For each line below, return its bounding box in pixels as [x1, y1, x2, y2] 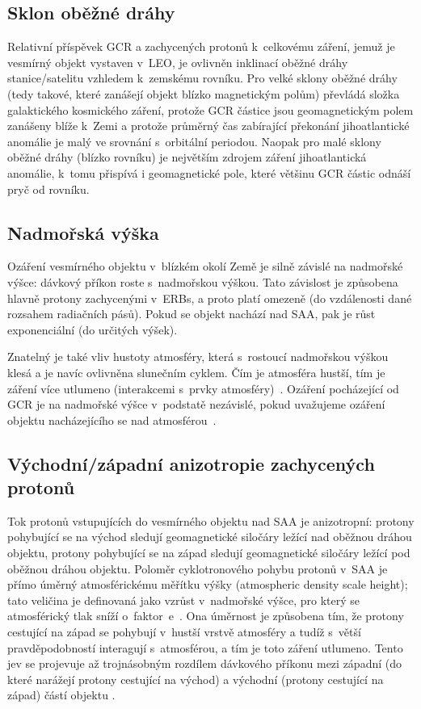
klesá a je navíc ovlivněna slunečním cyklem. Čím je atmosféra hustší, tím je [7, 363, 385, 380]
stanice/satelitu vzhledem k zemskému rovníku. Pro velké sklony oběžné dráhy [7, 69, 398, 86]
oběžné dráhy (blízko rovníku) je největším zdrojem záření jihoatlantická [7, 149, 367, 166]
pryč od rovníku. [7, 180, 90, 197]
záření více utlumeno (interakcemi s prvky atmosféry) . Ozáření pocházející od [7, 380, 399, 396]
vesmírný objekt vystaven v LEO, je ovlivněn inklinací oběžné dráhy [7, 53, 348, 70]
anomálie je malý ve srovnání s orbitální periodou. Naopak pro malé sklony [7, 132, 381, 149]
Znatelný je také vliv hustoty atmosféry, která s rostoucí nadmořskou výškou [7, 348, 389, 365]
